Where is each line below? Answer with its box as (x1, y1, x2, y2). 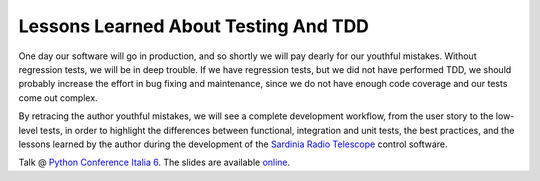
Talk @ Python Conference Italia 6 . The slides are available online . (18, 156, 291, 169)
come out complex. (18, 91, 99, 104)
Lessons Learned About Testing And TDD (18, 15, 370, 37)
